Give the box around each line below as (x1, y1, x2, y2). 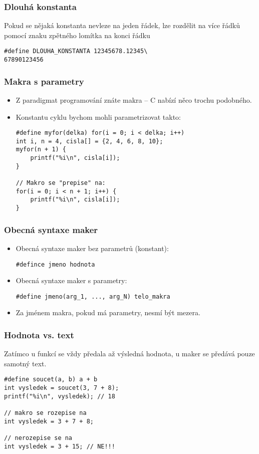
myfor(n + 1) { (16, 146, 67, 153)
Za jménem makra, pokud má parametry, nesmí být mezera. (16, 307, 200, 318)
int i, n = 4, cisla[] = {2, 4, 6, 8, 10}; (16, 137, 163, 145)
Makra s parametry (4, 75, 84, 87)
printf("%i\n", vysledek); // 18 (4, 392, 115, 400)
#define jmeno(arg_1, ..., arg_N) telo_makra (16, 293, 170, 300)
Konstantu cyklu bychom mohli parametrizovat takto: (16, 111, 181, 122)
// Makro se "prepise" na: (16, 179, 106, 187)
